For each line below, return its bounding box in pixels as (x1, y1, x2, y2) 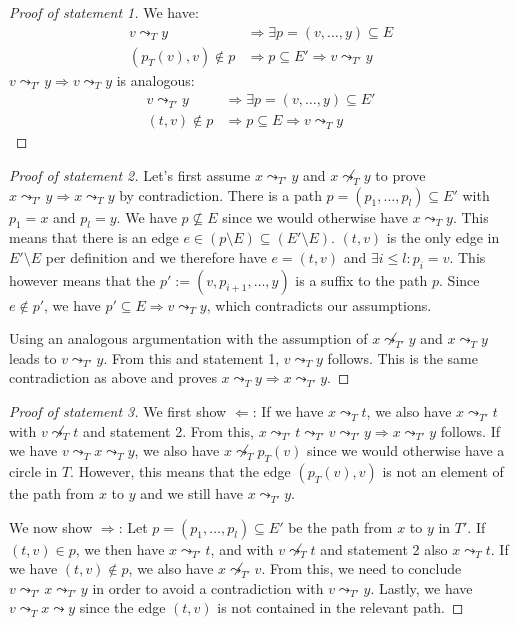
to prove (375, 164, 426, 185)
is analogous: (116, 69, 195, 90)
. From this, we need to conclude (261, 558, 462, 579)
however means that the (9, 269, 156, 290)
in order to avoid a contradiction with (92, 577, 324, 598)
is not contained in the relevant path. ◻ (217, 597, 464, 618)
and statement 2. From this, (82, 420, 255, 441)
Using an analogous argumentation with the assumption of (9, 328, 368, 349)
